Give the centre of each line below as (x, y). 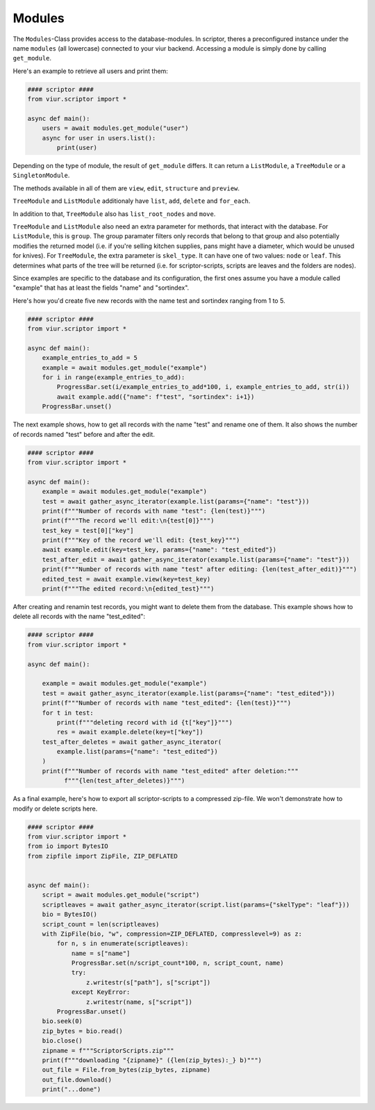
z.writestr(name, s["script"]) (139, 1002)
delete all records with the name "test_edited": (79, 616)
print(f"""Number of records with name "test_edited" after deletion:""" (170, 771)
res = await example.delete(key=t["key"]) (130, 732)
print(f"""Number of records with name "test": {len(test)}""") (154, 511)
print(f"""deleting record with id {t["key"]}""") (144, 722)
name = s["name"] (101, 953)
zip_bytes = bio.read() (82, 1031)
